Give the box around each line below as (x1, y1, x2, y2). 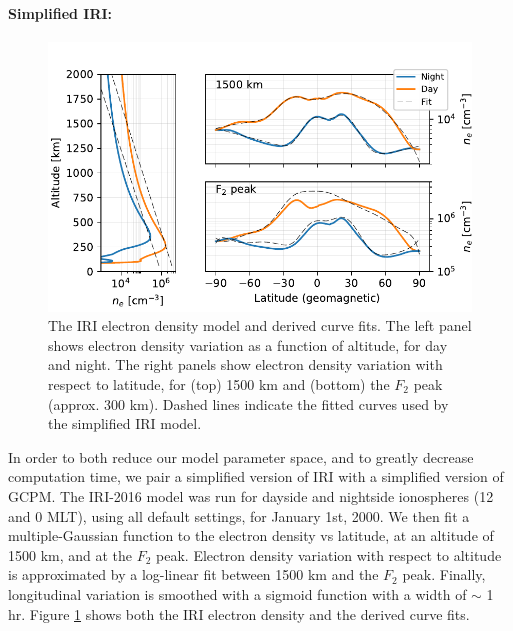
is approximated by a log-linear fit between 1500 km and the (8, 564, 379, 585)
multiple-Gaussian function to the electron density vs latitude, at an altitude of (8, 525, 494, 546)
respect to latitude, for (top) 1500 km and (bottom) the (48, 373, 390, 394)
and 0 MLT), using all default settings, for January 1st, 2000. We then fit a (8, 505, 470, 526)
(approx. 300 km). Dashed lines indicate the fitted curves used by (48, 393, 449, 414)
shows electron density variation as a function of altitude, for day (48, 334, 448, 355)
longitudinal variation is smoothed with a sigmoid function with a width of (8, 583, 467, 604)
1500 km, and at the (8, 544, 133, 565)
